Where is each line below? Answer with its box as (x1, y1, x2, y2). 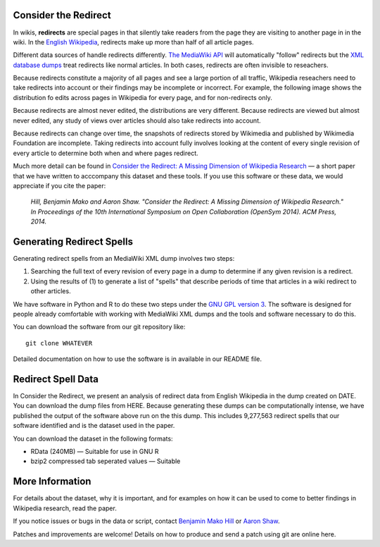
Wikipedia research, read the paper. (13, 504, 118, 512)
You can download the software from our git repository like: (13, 323, 186, 331)
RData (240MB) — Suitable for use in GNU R (30, 448, 159, 456)
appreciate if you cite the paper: (13, 181, 106, 190)
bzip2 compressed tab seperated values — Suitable (30, 457, 181, 465)
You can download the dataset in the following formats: (13, 434, 173, 443)
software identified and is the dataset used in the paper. (13, 422, 175, 430)
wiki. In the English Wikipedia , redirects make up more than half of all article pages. (13, 37, 254, 46)
